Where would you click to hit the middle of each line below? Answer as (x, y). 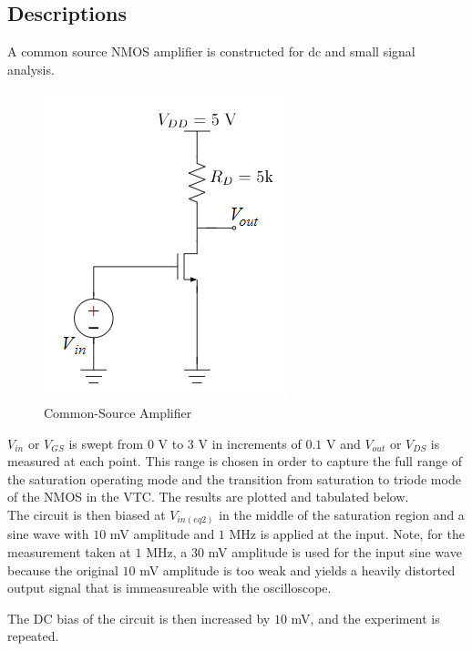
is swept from (106, 443)
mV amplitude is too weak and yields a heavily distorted (298, 570)
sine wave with (48, 534)
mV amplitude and (162, 534)
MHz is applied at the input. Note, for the (347, 534)
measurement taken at (69, 552)
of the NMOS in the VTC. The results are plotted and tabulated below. (208, 497)
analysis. (31, 69)
